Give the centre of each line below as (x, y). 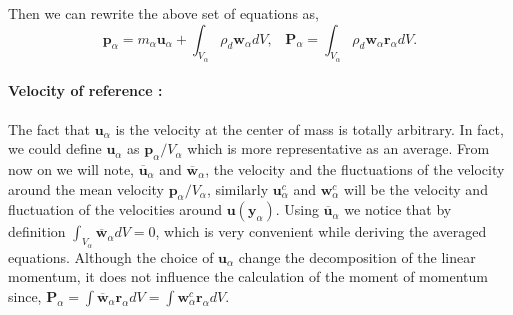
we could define (55, 148)
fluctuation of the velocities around (115, 209)
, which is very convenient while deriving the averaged (321, 231)
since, (25, 295)
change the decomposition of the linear (357, 256)
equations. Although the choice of (111, 256)
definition (37, 231)
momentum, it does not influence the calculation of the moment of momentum (248, 276)
